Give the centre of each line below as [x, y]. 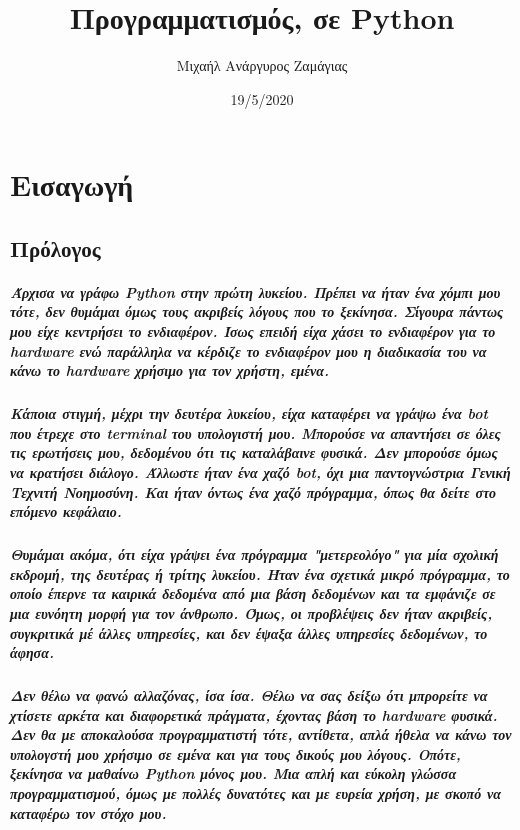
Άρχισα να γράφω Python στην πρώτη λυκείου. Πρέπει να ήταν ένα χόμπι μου [255, 291]
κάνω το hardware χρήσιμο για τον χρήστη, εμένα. [169, 370]
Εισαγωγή [72, 184]
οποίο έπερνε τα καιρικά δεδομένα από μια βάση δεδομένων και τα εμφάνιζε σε [253, 593]
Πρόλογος [55, 247]
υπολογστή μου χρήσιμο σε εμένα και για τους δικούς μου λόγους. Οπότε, [235, 753]
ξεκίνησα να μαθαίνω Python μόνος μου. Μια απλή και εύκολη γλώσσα [233, 773]
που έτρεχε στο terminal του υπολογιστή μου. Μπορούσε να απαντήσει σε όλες [255, 432]
